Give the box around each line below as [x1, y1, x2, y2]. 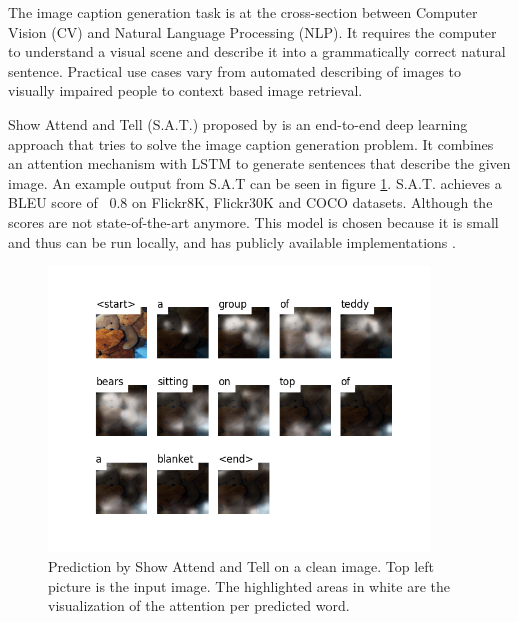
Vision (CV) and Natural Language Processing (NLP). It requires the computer [8, 21, 497, 42]
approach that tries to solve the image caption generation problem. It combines [8, 133, 494, 154]
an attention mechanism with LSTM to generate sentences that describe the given [8, 153, 511, 174]
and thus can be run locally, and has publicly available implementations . [8, 231, 456, 252]
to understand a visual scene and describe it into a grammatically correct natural [8, 41, 506, 62]
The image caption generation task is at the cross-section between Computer [8, 2, 478, 22]
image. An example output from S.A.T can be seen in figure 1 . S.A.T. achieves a [8, 172, 502, 193]
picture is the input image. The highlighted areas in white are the [48, 575, 450, 596]
